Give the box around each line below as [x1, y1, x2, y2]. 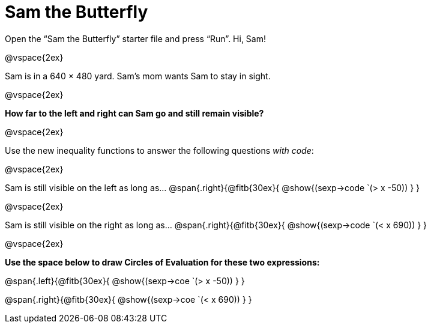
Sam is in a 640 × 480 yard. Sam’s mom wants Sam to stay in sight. [5, 70, 271, 81]
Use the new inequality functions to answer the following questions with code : [5, 145, 314, 156]
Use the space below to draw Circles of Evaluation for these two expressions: [5, 257, 320, 267]
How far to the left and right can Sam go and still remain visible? [5, 108, 264, 118]
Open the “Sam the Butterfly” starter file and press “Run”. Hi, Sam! [5, 33, 266, 44]
